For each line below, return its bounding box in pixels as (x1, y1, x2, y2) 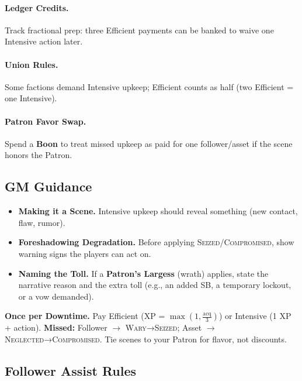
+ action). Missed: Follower (5, 321, 107, 334)
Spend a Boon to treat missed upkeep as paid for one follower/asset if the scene (5, 137, 293, 149)
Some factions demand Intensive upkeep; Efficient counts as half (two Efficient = (5, 80, 294, 92)
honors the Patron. (5, 149, 72, 161)
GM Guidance (5, 177, 92, 195)
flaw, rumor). (18, 216, 65, 228)
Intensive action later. (5, 35, 83, 47)
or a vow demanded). (18, 290, 94, 302)
